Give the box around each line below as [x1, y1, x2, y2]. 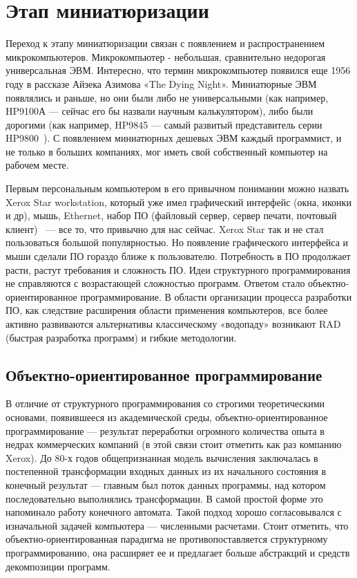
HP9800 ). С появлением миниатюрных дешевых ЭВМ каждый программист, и [6, 131, 342, 145]
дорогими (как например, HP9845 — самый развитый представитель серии [6, 117, 322, 131]
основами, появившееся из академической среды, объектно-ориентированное [6, 409, 328, 424]
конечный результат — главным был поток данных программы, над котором [6, 477, 326, 492]
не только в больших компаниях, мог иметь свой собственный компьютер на [6, 144, 328, 158]
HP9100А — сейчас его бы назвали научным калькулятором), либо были [6, 104, 313, 118]
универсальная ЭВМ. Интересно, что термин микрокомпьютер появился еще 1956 [6, 63, 351, 77]
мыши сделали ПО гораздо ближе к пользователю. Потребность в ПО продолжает [6, 249, 351, 263]
